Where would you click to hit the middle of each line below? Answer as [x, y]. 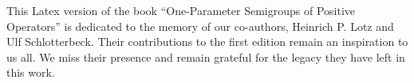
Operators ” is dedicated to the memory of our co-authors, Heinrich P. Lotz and [200, 26]
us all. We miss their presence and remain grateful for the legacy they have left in [206, 57]
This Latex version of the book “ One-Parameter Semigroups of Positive [181, 10]
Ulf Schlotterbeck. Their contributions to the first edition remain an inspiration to [207, 41]
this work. [31, 72]
